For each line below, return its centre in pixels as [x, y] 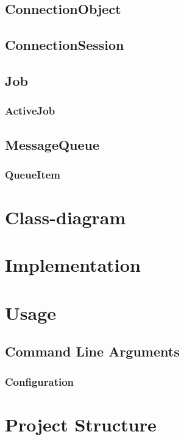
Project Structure [81, 424]
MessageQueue [52, 144]
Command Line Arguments [92, 351]
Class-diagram [65, 217]
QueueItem [33, 174]
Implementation [73, 265]
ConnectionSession [65, 45]
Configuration [40, 381]
